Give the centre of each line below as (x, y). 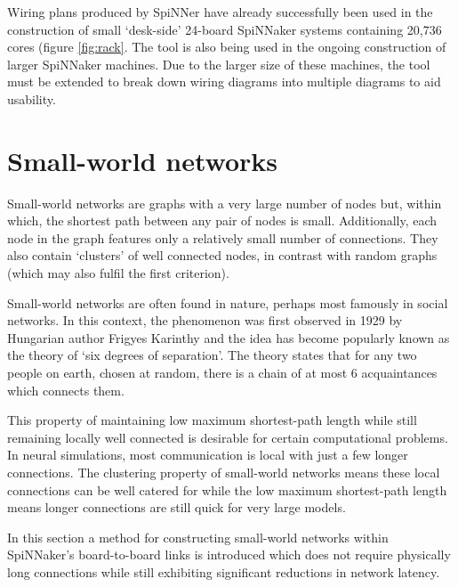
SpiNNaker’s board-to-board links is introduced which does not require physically (229, 554)
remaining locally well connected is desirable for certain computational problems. (228, 437)
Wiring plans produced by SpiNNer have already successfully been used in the (220, 12)
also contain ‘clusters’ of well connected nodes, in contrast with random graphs (222, 255)
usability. (32, 98)
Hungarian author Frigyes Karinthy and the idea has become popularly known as (229, 337)
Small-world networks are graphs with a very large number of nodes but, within (225, 203)
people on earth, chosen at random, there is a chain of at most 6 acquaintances (222, 373)
